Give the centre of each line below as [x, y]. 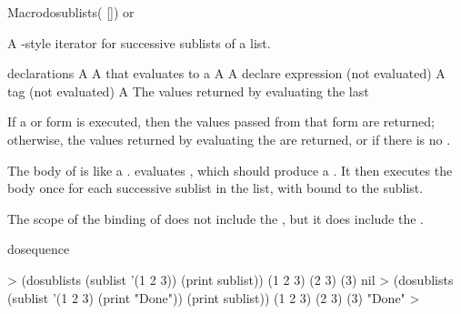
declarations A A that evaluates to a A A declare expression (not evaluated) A [226, 73]
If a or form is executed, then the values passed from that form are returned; [221, 122]
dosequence [39, 249]
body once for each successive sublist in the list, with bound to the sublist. [215, 188]
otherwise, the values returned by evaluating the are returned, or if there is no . [229, 139]
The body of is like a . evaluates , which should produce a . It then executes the [230, 170]
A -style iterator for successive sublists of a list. [139, 42]
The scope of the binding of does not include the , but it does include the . [215, 218]
